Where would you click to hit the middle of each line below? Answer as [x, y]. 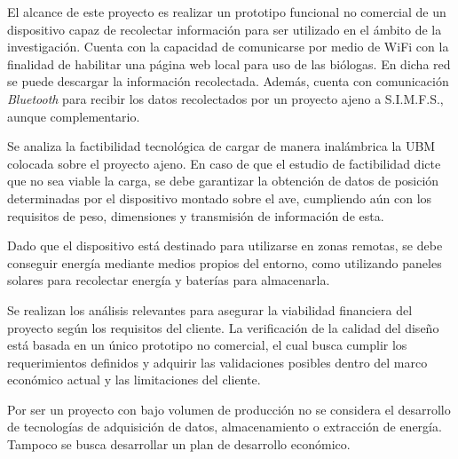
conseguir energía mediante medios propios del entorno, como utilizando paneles [225, 262]
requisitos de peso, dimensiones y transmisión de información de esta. [196, 215]
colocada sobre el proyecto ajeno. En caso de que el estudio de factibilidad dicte [224, 163]
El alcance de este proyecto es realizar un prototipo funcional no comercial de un [227, 12]
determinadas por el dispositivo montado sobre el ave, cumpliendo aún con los [220, 198]
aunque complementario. [74, 116]
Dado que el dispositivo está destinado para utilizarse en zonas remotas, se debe [225, 245]
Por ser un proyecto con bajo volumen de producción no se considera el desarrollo [229, 409]
